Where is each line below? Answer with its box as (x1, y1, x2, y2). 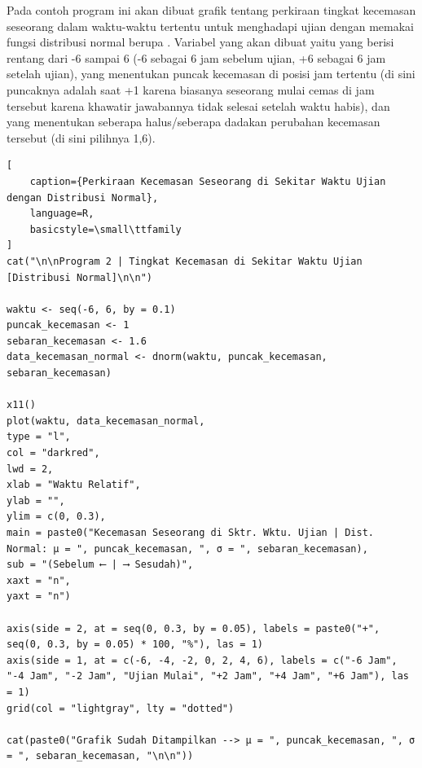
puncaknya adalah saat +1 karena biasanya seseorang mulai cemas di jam (7, 81, 375, 98)
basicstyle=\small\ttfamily (29, 223, 182, 235)
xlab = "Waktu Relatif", (7, 479, 141, 491)
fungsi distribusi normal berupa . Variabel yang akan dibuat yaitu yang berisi (7, 33, 394, 50)
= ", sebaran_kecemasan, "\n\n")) (7, 750, 194, 762)
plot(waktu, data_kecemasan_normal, (7, 415, 205, 427)
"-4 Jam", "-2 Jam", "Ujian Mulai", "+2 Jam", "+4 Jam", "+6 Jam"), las (7, 670, 409, 682)
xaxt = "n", (7, 574, 71, 586)
